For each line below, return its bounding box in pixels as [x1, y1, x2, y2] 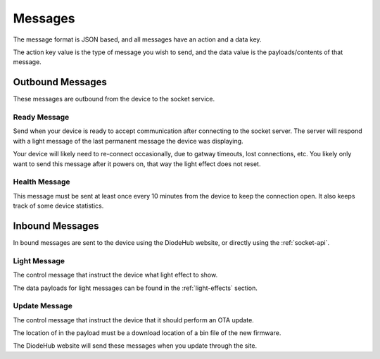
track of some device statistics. [13, 201, 104, 210]
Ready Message [13, 113, 70, 122]
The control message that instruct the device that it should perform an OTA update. [13, 315, 255, 324]
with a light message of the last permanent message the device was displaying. [13, 137, 243, 145]
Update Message [13, 301, 73, 311]
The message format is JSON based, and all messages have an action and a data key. [13, 35, 262, 44]
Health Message [13, 177, 70, 187]
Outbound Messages [13, 76, 107, 88]
